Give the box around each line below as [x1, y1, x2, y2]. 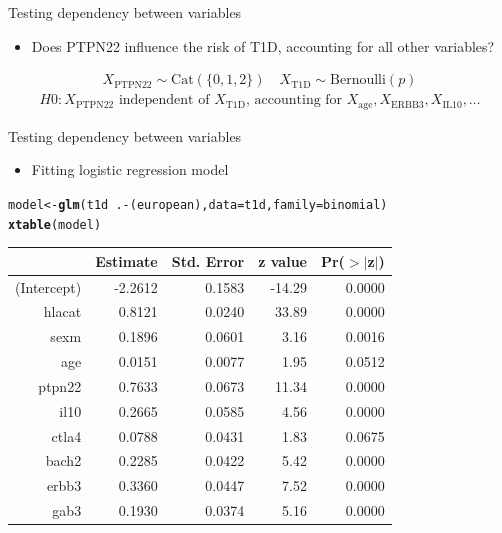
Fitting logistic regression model [31, 159, 229, 180]
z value [258, 250, 307, 271]
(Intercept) [15, 276, 82, 297]
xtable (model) [8, 217, 102, 232]
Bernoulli [330, 73, 386, 88]
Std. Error [171, 250, 245, 271]
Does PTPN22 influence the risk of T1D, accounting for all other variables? [31, 35, 495, 56]
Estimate [95, 250, 158, 271]
